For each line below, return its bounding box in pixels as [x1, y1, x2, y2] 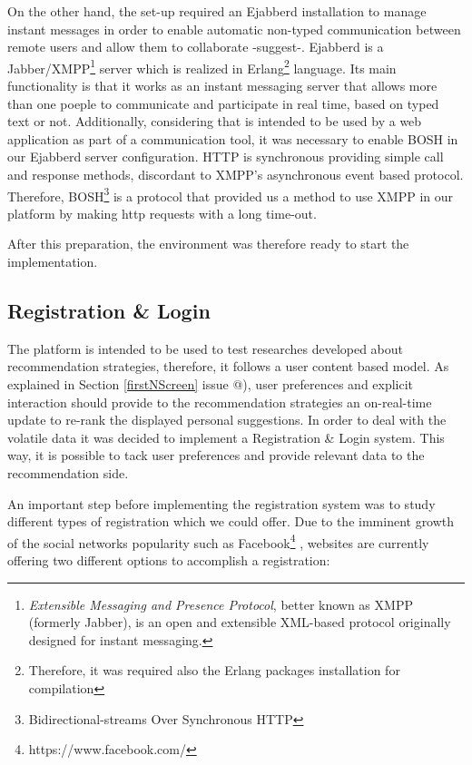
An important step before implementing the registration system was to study [7, 494, 436, 513]
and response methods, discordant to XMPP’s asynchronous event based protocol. [7, 165, 464, 183]
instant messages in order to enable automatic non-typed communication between [7, 19, 461, 38]
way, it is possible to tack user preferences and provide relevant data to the [7, 446, 425, 465]
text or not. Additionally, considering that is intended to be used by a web [7, 112, 422, 131]
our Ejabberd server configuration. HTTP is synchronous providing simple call [7, 147, 444, 166]
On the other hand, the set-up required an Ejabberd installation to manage [7, 2, 427, 20]
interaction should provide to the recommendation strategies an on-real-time [7, 392, 432, 411]
